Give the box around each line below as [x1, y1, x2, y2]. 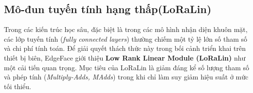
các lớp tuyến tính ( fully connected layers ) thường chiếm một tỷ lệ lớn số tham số [4, 33, 248, 44]
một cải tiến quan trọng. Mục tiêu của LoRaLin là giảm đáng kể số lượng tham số [4, 62, 249, 72]
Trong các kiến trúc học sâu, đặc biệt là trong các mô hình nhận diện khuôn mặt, [4, 24, 248, 34]
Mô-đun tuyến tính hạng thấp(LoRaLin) [4, 1, 212, 16]
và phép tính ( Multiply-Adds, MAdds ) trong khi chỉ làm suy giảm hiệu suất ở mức [4, 72, 249, 82]
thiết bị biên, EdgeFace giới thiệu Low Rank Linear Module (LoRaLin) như [4, 52, 246, 62]
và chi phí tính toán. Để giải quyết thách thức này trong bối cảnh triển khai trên [4, 43, 246, 53]
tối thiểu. [4, 81, 32, 91]
